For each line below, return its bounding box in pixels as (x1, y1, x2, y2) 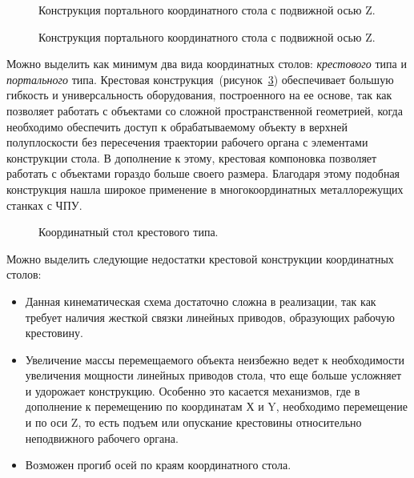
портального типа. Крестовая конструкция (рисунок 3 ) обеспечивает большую (6, 70, 394, 87)
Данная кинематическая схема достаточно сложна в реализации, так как (25, 292, 376, 309)
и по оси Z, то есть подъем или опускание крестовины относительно (25, 414, 362, 431)
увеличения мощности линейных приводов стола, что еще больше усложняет (25, 367, 402, 384)
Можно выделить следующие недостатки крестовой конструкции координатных (6, 250, 394, 267)
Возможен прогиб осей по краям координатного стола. (25, 456, 291, 473)
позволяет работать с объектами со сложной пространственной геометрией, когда (6, 102, 403, 118)
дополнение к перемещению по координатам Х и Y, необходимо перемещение (25, 398, 408, 415)
